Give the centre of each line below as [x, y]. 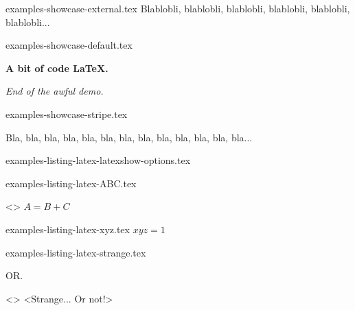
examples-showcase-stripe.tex [67, 114]
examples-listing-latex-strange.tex [76, 252]
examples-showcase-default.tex [69, 45]
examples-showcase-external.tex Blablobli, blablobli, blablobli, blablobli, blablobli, [178, 8]
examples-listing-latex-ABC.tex [71, 183]
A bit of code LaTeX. [57, 68]
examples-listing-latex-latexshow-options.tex [98, 160]
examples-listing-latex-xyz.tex [68, 229]
